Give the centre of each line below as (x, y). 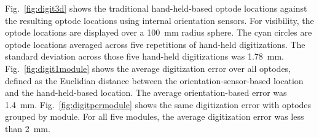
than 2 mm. (28, 128)
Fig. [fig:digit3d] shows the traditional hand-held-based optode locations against (156, 8)
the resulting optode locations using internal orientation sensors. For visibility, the (159, 20)
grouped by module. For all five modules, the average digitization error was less (155, 116)
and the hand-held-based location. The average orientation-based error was (146, 92)
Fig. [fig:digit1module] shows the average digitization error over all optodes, (148, 68)
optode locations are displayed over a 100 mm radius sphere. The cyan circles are (159, 32)
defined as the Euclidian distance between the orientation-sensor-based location (154, 80)
